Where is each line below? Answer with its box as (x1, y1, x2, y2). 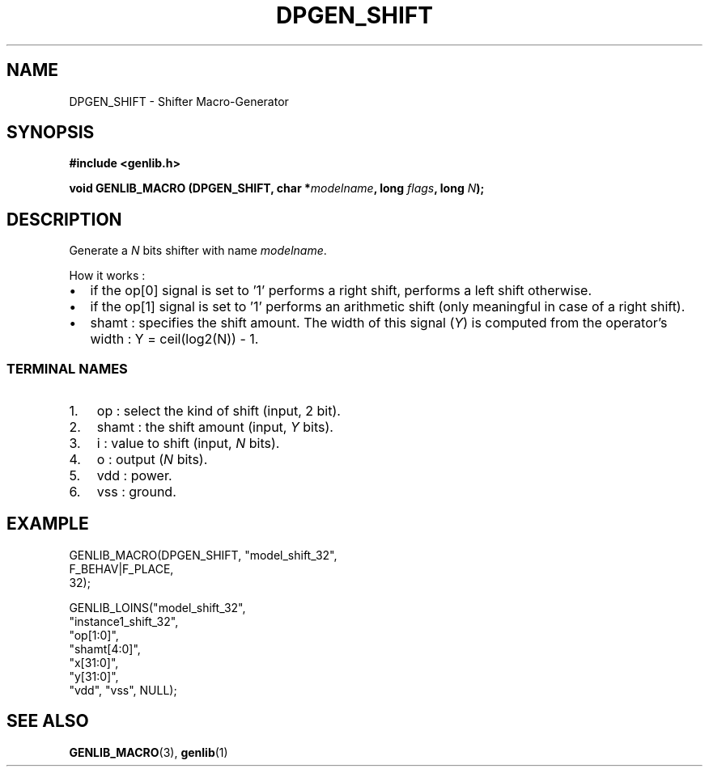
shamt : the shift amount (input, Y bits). (96, 419, 333, 436)
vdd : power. (96, 467, 172, 484)
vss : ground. (96, 484, 176, 501)
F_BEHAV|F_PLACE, (69, 561, 174, 576)
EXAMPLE (6, 513, 89, 534)
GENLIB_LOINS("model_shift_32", (69, 600, 246, 615)
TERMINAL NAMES (6, 360, 128, 377)
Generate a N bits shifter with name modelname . (69, 243, 327, 258)
